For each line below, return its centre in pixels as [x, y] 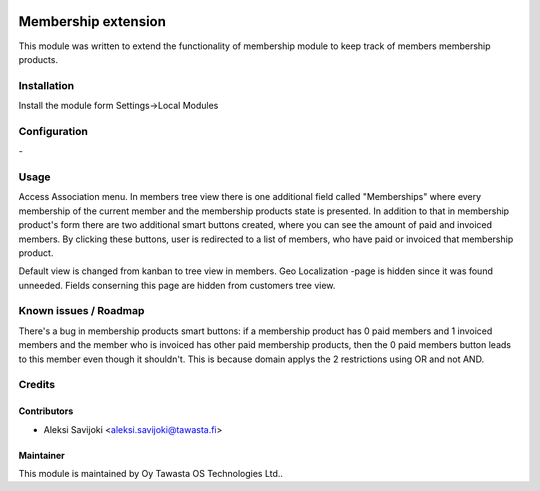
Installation [46, 85]
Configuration [53, 131]
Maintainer [41, 455]
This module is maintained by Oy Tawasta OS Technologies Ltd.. [151, 473]
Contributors [46, 411]
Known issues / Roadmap [81, 311]
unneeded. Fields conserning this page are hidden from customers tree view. [177, 285]
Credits [36, 385]
